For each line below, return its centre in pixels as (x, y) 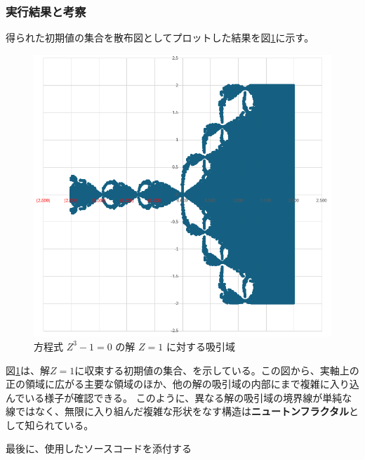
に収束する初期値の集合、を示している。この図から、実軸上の (217, 370)
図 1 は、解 (28, 370)
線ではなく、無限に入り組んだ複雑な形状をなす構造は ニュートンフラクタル (178, 411)
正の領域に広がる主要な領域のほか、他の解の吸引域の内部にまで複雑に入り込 (182, 384)
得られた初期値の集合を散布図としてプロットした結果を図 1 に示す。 (160, 38)
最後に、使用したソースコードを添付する (99, 448)
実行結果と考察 (46, 11)
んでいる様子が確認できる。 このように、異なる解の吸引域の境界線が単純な (179, 397)
